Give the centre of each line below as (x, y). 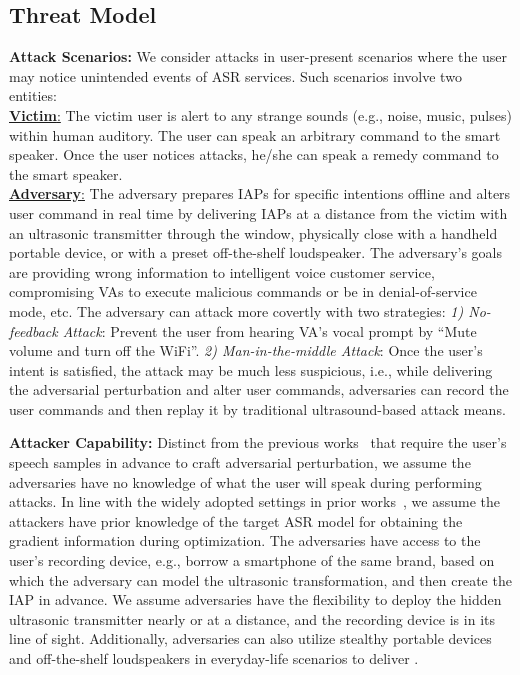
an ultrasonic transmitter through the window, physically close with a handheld (253, 232)
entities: (33, 95)
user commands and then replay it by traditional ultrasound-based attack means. (257, 408)
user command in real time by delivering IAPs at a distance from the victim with (258, 212)
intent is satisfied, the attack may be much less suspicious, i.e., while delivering (251, 369)
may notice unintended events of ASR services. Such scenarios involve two (235, 75)
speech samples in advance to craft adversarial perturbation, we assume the (240, 462)
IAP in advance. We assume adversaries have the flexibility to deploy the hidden (255, 599)
